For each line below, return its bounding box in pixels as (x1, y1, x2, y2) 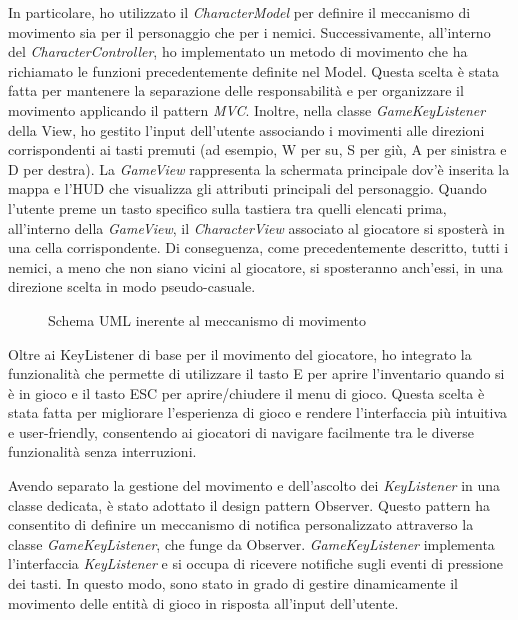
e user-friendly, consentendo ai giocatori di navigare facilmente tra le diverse (8, 421, 474, 442)
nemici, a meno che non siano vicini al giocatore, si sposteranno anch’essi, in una (8, 256, 503, 277)
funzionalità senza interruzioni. (8, 441, 197, 462)
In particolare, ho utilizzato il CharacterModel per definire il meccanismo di (8, 2, 471, 22)
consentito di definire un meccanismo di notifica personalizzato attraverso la (8, 514, 474, 535)
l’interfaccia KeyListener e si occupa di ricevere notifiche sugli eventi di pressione (8, 553, 504, 574)
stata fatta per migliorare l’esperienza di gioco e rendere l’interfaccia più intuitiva (8, 402, 507, 423)
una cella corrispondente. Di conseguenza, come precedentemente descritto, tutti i (8, 237, 509, 258)
